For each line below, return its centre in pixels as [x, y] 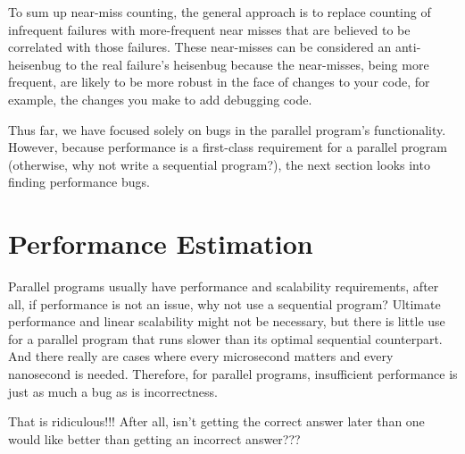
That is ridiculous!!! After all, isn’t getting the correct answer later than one [216, 421]
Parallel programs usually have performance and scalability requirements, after [224, 286]
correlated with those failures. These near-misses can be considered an [200, 47]
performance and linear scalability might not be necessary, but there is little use [227, 321]
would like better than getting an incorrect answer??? [154, 438]
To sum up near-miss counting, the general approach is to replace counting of [220, 12]
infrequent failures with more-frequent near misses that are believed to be [209, 29]
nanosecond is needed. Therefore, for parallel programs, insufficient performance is [233, 374]
